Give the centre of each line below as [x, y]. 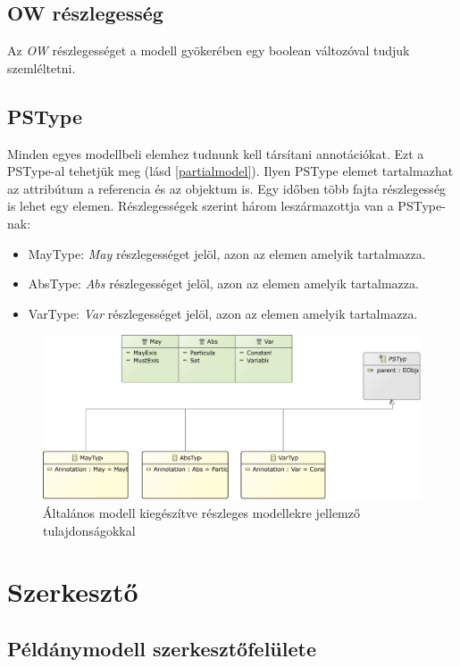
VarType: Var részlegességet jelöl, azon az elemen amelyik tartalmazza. [223, 313]
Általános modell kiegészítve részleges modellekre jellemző [201, 513]
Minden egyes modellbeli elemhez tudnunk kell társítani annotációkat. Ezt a [216, 153]
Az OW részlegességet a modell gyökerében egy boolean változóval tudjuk [209, 50]
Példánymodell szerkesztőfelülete [162, 648]
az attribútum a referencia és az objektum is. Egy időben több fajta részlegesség [227, 188]
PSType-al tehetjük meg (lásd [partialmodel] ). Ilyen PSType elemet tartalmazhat [230, 171]
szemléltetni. [42, 67]
